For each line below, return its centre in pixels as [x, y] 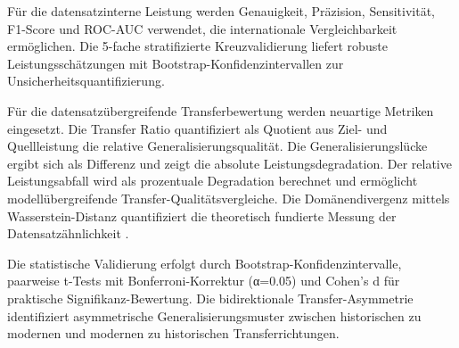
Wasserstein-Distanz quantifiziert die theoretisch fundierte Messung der [202, 215]
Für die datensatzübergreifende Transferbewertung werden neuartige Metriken [221, 110]
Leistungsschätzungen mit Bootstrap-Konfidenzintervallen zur [176, 63]
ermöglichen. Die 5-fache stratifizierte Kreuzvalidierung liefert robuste [197, 46]
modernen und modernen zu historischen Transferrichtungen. [173, 333]
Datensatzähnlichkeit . [68, 233]
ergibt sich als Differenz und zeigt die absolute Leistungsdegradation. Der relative [229, 163]
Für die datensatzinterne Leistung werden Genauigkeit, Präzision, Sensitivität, [221, 11]
